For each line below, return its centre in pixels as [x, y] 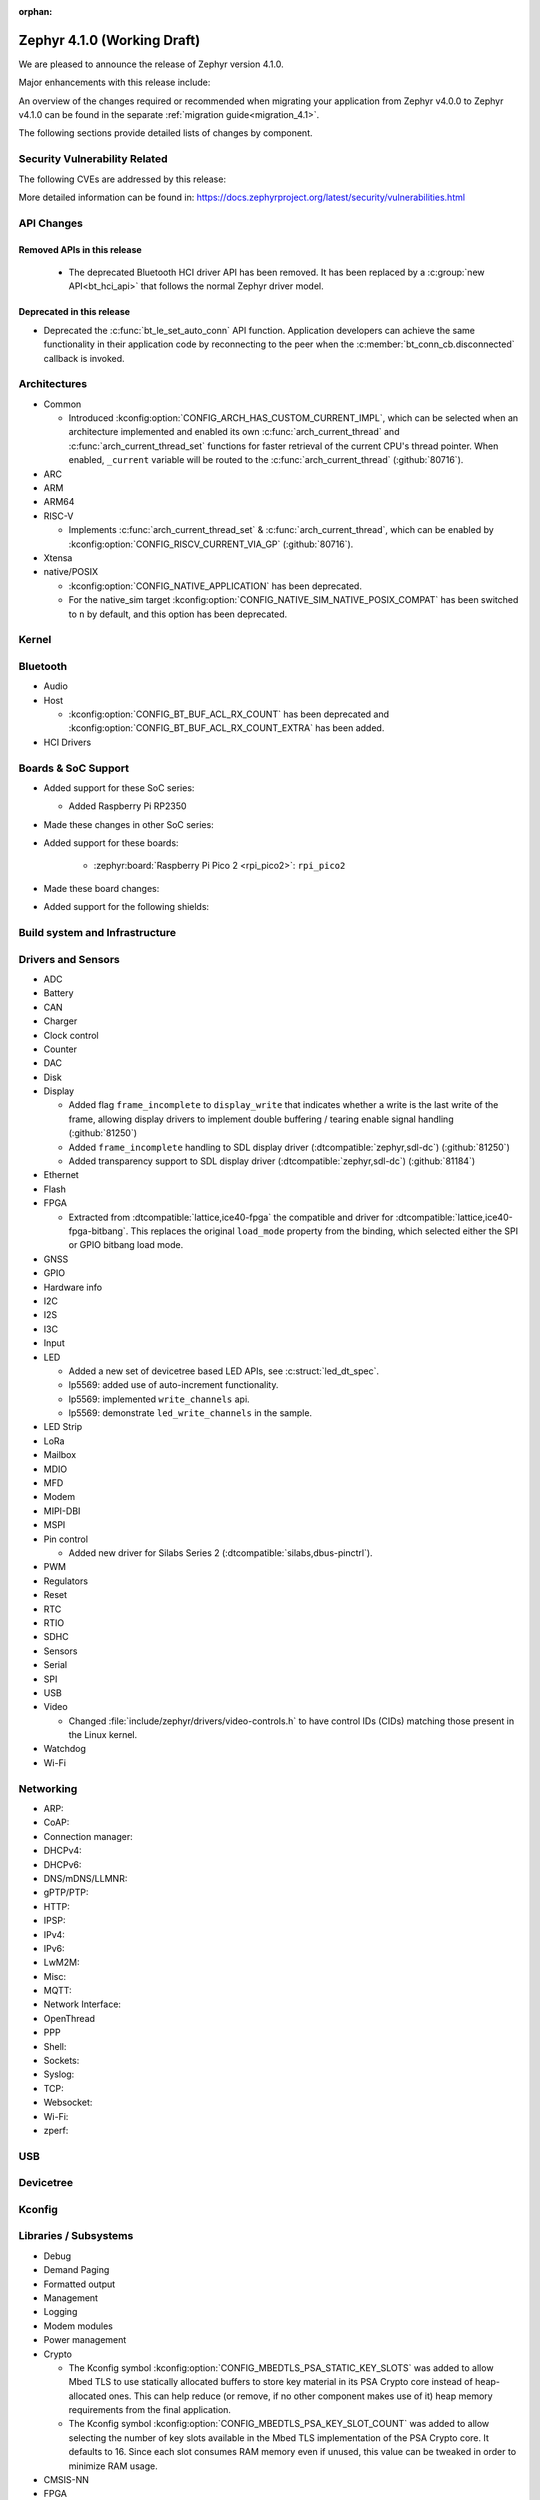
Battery [58, 993]
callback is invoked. [84, 358]
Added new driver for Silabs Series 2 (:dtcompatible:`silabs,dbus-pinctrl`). [221, 1552]
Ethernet [61, 1175]
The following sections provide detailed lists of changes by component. [166, 133]
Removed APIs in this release [80, 249]
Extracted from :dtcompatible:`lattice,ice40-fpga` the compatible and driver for [231, 1217]
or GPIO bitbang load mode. [126, 1245]
